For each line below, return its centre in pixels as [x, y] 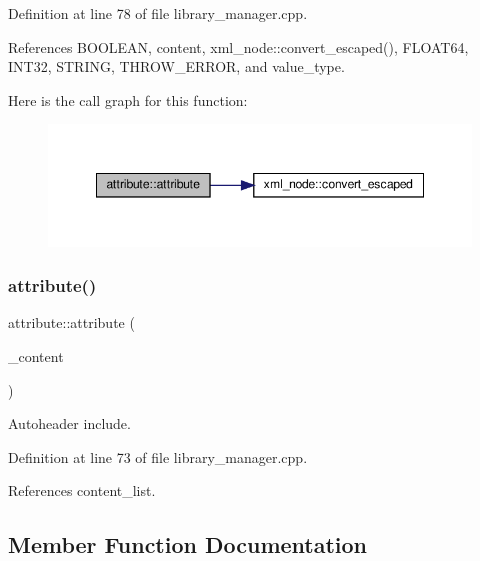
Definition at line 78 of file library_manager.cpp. [158, 13]
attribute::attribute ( [71, 322]
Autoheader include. [69, 423]
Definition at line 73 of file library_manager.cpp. [158, 456]
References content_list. [82, 490]
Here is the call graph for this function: [128, 99]
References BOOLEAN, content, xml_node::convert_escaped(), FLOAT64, [238, 46]
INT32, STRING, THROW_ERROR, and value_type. [176, 66]
